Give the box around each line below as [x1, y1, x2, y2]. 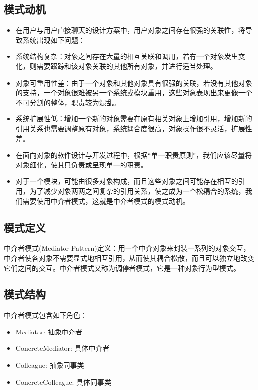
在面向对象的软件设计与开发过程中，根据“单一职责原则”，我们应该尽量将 [15, 150, 252, 160]
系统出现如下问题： [22, 34, 85, 45]
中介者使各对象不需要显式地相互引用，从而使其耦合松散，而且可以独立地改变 [4, 252, 254, 263]
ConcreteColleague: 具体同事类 [15, 376, 111, 387]
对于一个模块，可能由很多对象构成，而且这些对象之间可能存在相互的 [15, 176, 238, 186]
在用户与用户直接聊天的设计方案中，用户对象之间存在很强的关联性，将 [15, 25, 245, 35]
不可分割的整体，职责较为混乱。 [15, 97, 120, 107]
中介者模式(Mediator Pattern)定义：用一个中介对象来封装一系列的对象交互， [4, 243, 250, 253]
